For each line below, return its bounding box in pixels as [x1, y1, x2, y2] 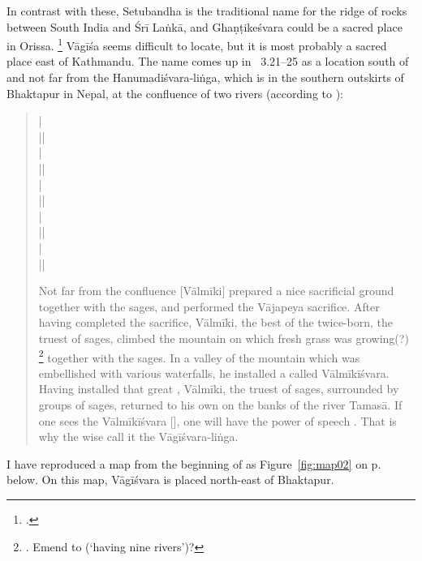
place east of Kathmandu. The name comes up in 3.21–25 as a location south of [6, 53, 409, 70]
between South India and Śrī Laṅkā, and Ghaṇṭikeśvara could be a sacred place [6, 18, 403, 35]
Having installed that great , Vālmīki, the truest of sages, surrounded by [38, 380, 399, 397]
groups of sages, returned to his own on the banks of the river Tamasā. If [38, 396, 403, 413]
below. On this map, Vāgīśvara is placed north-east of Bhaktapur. [6, 471, 334, 488]
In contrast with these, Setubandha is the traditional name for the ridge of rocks [6, 2, 407, 19]
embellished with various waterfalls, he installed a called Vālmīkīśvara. [38, 364, 390, 381]
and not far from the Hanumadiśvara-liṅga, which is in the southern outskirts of [6, 69, 404, 86]
